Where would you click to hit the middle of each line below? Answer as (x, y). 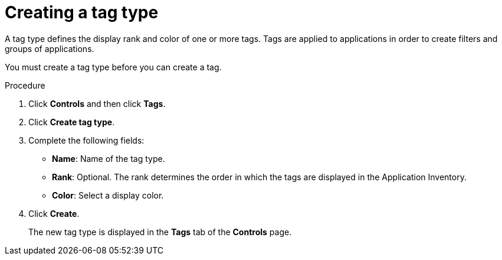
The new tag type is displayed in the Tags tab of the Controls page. (160, 232)
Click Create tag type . (72, 122)
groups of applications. (50, 48)
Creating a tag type (82, 12)
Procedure (25, 85)
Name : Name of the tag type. (109, 158)
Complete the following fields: (86, 140)
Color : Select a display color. (108, 195)
